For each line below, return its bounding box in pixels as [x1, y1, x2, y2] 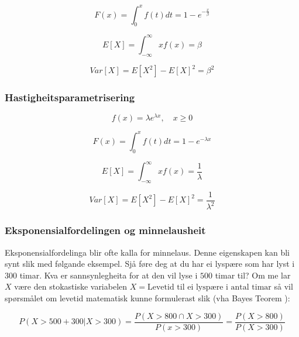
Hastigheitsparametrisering [5, 90, 135, 105]
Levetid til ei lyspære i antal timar [147, 283, 271, 292]
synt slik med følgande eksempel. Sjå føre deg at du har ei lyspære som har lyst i [5, 257, 295, 270]
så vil [274, 280, 293, 293]
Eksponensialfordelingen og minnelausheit [5, 223, 206, 238]
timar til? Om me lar [215, 269, 291, 281]
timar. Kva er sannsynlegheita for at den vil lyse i [19, 269, 198, 281]
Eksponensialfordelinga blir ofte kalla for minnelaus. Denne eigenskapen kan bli [5, 246, 290, 258]
